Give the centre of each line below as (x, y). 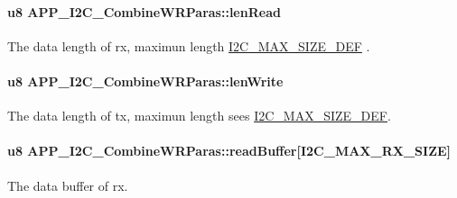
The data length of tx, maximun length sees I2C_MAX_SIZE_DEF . (199, 116)
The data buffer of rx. (68, 185)
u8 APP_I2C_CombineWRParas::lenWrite (145, 81)
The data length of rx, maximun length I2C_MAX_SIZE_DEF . (189, 45)
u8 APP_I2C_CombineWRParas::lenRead (144, 11)
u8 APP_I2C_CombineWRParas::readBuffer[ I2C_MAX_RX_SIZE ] (229, 151)
